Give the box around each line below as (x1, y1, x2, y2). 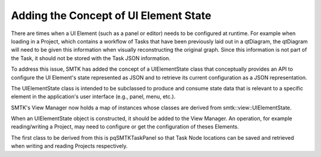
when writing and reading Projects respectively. (11, 143, 128, 150)
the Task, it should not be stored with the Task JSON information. (11, 54, 171, 62)
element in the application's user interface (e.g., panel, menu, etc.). (11, 93, 175, 101)
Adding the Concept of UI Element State (11, 9, 212, 22)
